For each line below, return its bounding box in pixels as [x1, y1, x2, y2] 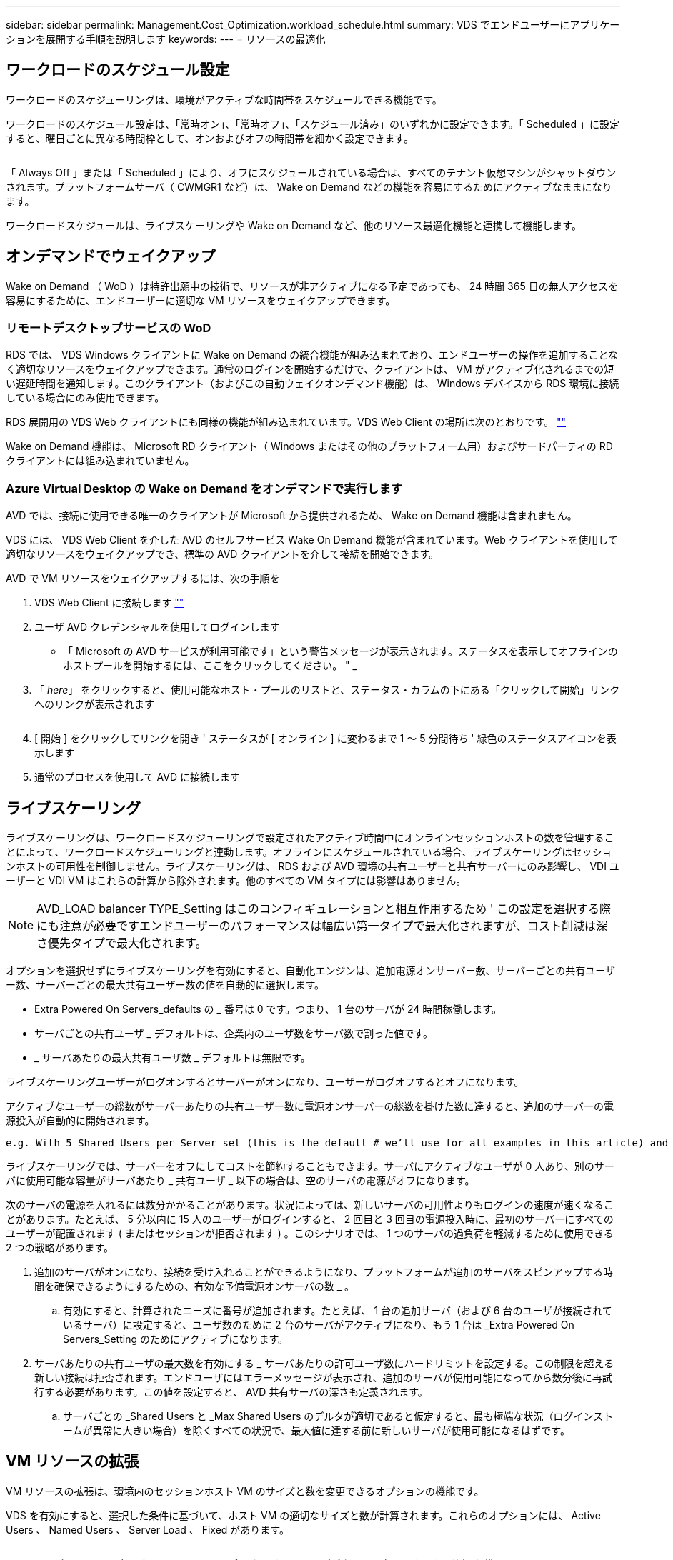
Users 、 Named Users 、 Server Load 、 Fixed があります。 [6, 1523, 289, 1536]
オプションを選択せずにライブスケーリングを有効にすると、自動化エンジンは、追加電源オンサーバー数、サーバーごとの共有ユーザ [6, 964, 615, 977]
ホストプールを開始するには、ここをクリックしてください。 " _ [63, 659, 357, 672]
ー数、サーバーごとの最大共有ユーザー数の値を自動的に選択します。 [6, 979, 325, 991]
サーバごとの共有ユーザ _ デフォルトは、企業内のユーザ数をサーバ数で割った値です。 [34, 1027, 433, 1040]
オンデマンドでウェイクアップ [6, 247, 216, 266]
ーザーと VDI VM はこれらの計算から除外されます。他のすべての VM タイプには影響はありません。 [6, 874, 467, 887]
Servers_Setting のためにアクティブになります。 [63, 1333, 288, 1346]
